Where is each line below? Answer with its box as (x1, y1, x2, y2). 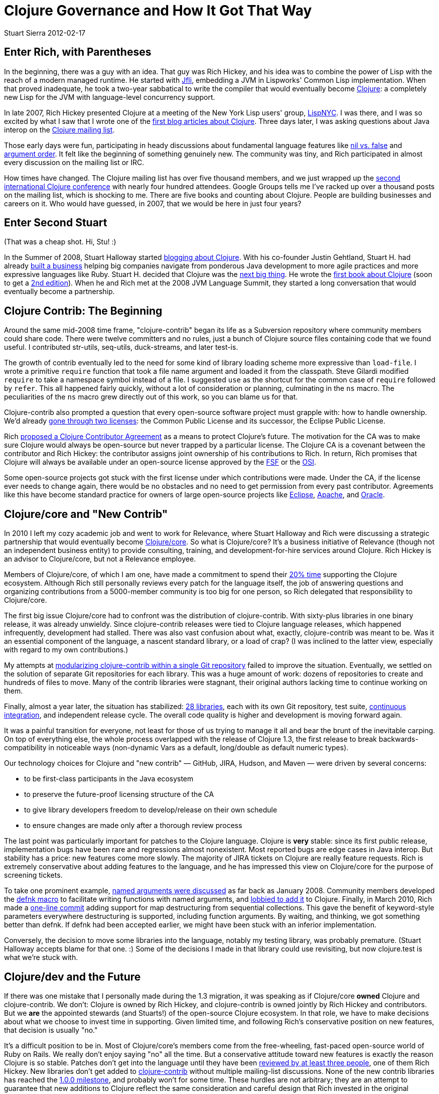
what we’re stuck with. (4, 953, 78, 962)
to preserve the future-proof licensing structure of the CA (24, 790, 214, 799)
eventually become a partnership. (4, 287, 115, 296)
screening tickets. (4, 871, 63, 880)
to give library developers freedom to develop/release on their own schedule (24, 805, 277, 814)
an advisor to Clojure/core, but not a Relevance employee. (4, 555, 196, 564)
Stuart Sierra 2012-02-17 (4, 28, 86, 37)
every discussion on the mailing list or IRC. (4, 158, 144, 167)
